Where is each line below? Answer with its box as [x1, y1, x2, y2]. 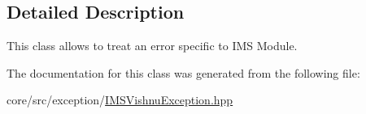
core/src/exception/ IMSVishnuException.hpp [7, 91, 233, 108]
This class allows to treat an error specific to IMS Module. [7, 37, 298, 54]
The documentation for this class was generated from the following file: [7, 64, 360, 81]
